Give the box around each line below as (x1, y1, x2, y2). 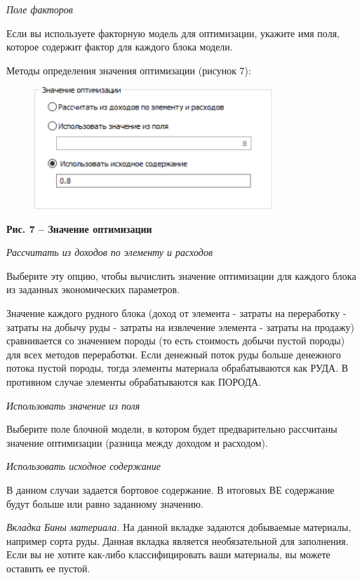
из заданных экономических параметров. (6, 282, 180, 297)
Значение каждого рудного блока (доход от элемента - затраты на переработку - (6, 306, 347, 321)
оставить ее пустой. (6, 560, 90, 575)
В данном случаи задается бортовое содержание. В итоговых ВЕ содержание (6, 483, 335, 497)
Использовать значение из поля (6, 398, 140, 412)
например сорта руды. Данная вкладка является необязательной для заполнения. (6, 533, 349, 548)
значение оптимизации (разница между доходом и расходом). (6, 435, 268, 450)
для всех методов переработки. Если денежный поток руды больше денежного (6, 346, 341, 361)
